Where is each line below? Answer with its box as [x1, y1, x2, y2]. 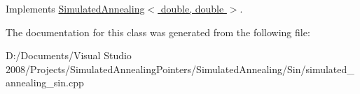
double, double [160, 1, 224, 15]
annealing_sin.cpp [6, 75, 84, 90]
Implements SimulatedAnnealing [6, 1, 145, 15]
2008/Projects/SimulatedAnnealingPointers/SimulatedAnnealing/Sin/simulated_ [6, 61, 354, 76]
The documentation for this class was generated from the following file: [6, 24, 310, 39]
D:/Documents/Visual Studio [6, 48, 132, 63]
